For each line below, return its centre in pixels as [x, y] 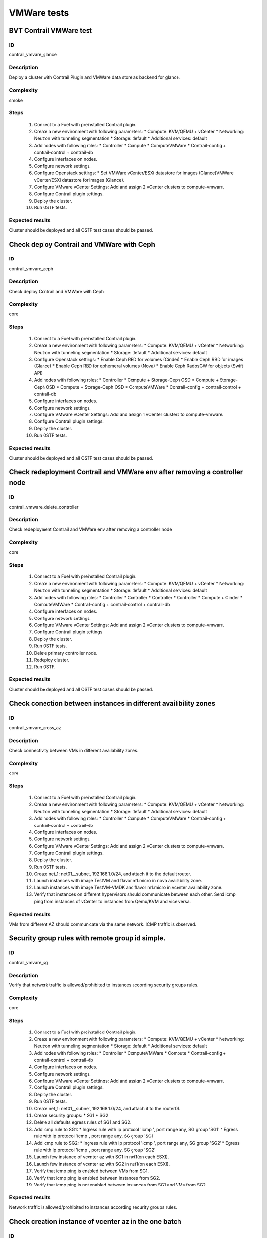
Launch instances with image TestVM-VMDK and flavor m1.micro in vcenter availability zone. [128, 888]
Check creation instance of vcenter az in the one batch [95, 1221]
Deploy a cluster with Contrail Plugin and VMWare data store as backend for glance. [95, 77]
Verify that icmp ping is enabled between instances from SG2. [97, 1178]
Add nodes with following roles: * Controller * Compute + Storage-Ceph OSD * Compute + [126, 380]
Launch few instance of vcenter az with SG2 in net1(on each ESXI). [102, 1164]
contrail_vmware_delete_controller [44, 507]
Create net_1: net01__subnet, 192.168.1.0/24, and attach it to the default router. [112, 874]
